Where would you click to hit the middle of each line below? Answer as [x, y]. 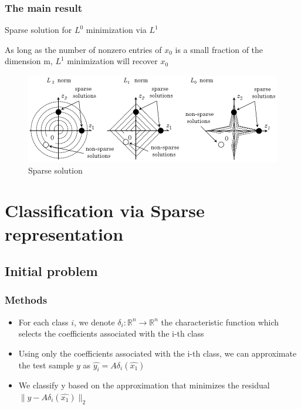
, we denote [94, 322]
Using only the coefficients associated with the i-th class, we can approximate [158, 353]
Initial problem [51, 271]
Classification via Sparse [105, 210]
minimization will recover [112, 61]
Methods [26, 300]
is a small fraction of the [219, 49]
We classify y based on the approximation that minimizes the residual [144, 385]
